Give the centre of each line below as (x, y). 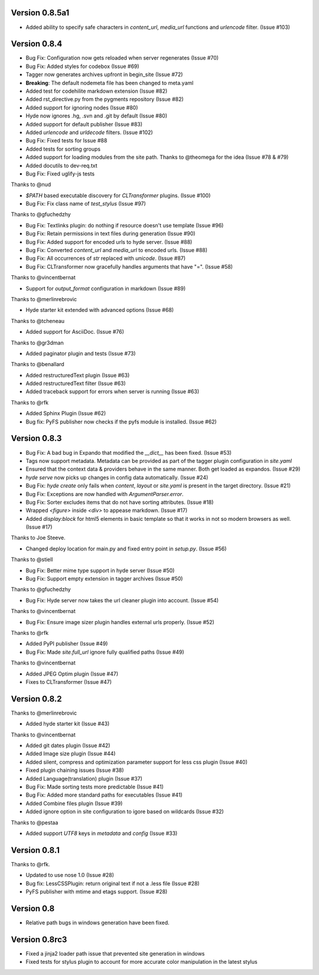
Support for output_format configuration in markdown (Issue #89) (106, 288)
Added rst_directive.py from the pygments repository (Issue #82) (105, 99)
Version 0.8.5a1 (40, 13)
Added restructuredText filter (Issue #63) (76, 383)
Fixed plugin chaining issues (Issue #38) (75, 770)
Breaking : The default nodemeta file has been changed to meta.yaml (110, 83)
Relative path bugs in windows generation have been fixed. (97, 922)
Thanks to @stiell (32, 560)
